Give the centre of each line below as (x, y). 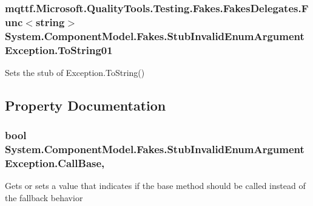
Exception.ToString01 (59, 50)
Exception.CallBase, (55, 163)
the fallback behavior (44, 198)
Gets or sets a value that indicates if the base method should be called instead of (155, 186)
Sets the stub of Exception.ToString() (75, 72)
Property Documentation (86, 105)
